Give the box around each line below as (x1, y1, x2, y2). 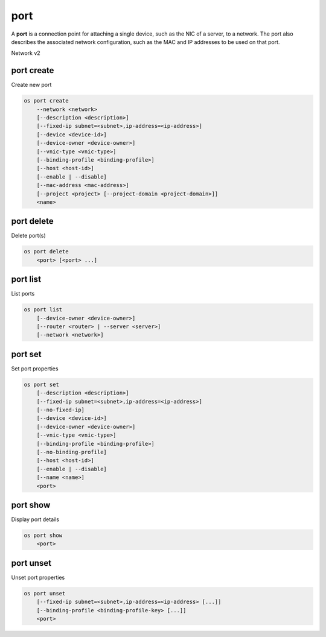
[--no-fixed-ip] (36, 407, 85, 413)
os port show (24, 532, 63, 539)
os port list (24, 306, 63, 313)
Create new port (11, 81, 52, 89)
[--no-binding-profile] (36, 449, 107, 455)
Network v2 (11, 49, 40, 57)
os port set (24, 381, 60, 388)
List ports (11, 290, 35, 297)
